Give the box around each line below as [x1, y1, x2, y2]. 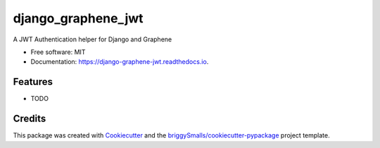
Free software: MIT [30, 48, 86, 56]
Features [13, 76, 53, 88]
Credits [13, 113, 46, 125]
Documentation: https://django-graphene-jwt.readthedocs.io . [30, 58, 209, 66]
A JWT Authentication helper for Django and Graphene [13, 35, 172, 43]
